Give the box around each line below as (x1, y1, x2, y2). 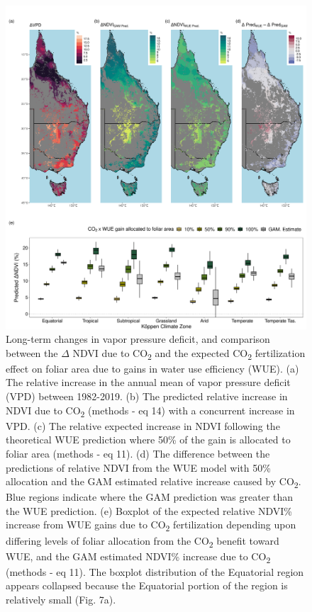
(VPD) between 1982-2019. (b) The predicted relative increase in (6, 389, 288, 404)
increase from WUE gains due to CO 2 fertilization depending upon (6, 517, 296, 534)
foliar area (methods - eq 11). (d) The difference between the (6, 446, 270, 460)
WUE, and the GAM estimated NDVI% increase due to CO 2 (6, 548, 271, 565)
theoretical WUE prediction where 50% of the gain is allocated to (6, 432, 291, 447)
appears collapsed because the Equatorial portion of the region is (6, 578, 288, 593)
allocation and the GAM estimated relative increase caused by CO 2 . (6, 474, 301, 490)
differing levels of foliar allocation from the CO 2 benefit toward (6, 533, 279, 550)
